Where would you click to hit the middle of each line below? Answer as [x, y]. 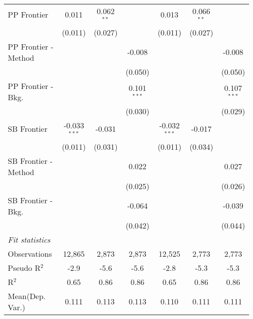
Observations [30, 253]
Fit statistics [29, 239]
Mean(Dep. [27, 296]
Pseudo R [24, 267]
